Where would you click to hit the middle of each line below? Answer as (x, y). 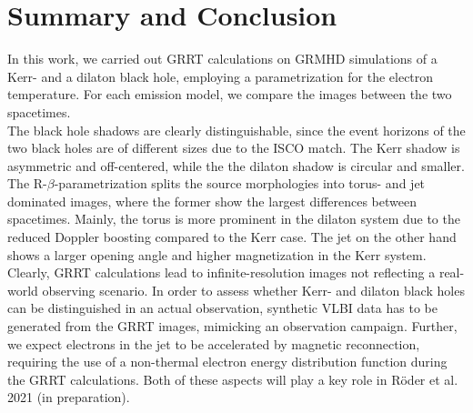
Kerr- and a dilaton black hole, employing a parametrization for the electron (221, 76)
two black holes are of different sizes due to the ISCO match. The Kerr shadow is (234, 148)
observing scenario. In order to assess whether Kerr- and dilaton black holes (253, 290)
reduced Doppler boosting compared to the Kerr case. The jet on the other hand (232, 237)
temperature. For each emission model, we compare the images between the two (230, 94)
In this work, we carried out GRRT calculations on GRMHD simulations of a (222, 59)
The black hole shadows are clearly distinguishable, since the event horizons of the (236, 130)
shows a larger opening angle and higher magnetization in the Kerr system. (217, 254)
